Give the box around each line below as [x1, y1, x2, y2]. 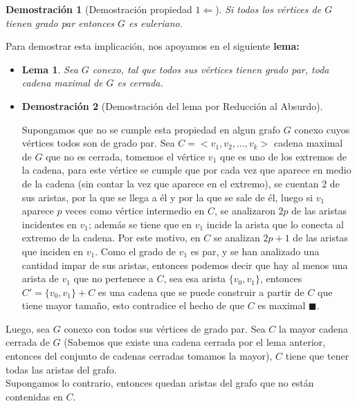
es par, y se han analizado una [190, 243, 320, 258]
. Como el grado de [95, 243, 176, 258]
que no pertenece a [73, 271, 154, 286]
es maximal [257, 298, 306, 313]
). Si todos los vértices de [215, 2, 322, 16]
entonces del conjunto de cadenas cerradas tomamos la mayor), [6, 349, 273, 363]
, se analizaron [214, 203, 275, 218]
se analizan [213, 230, 260, 245]
